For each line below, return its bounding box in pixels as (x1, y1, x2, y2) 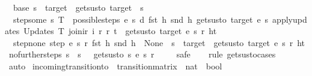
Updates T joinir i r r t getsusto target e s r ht (23, 25, 217, 37)
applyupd (272, 13, 307, 25)
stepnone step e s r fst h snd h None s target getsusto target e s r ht (13, 36, 305, 48)
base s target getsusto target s (13, 1, 144, 13)
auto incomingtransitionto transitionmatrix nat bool (8, 59, 222, 72)
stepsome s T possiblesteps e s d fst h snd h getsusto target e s (13, 13, 269, 25)
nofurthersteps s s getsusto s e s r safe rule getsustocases (8, 48, 276, 60)
